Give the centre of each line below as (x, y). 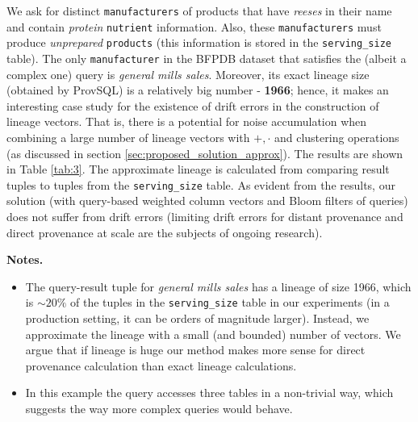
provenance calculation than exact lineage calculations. (161, 365)
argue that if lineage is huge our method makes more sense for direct (195, 350)
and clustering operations (336, 137)
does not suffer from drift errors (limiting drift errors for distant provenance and (205, 217)
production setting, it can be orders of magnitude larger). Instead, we (197, 318)
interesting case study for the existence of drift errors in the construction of (193, 105)
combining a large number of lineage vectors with (128, 137)
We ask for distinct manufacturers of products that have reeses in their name (199, 10)
